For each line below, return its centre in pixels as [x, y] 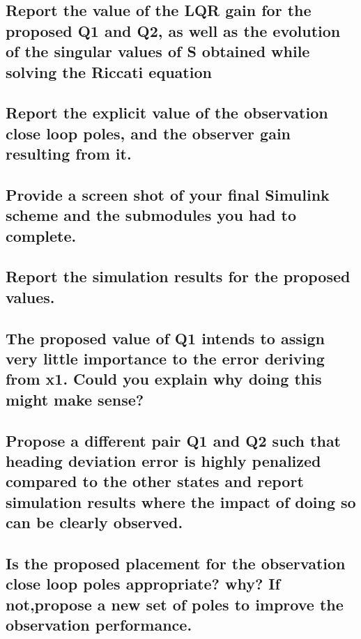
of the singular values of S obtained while [158, 51]
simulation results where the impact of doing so [181, 501]
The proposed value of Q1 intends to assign [165, 338]
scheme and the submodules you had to [151, 215]
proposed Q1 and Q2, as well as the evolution [173, 30]
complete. [41, 235]
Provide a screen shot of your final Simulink [168, 194]
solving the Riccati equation [109, 71]
